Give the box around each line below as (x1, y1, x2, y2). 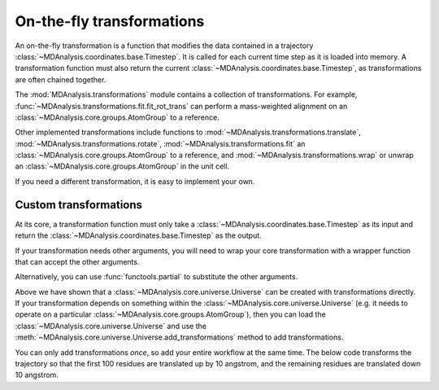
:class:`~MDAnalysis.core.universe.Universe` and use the (15, 321, 207, 331)
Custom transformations (15, 198, 142, 212)
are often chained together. (15, 74, 106, 85)
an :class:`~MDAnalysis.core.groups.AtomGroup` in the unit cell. (15, 161, 230, 171)
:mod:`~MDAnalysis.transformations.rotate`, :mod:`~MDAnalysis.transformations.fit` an (15, 138, 306, 148)
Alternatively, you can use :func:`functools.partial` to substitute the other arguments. (15, 272, 298, 282)
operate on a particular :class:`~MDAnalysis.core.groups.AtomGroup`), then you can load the (15, 309, 327, 319)
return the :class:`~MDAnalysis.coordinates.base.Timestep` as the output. (15, 230, 262, 240)
